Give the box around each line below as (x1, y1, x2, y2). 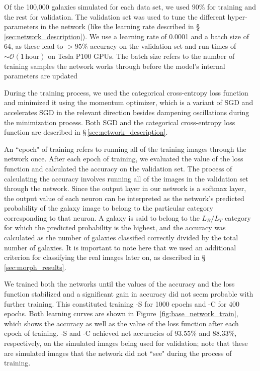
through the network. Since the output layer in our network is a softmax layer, (4, 183, 246, 194)
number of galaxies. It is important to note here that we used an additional (4, 242, 236, 252)
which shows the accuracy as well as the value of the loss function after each (4, 318, 239, 328)
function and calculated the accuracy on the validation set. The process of (4, 163, 232, 173)
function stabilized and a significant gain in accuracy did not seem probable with (4, 289, 253, 299)
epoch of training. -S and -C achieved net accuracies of (4, 328, 172, 338)
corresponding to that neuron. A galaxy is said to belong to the (4, 212, 200, 223)
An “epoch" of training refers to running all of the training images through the (4, 143, 246, 154)
